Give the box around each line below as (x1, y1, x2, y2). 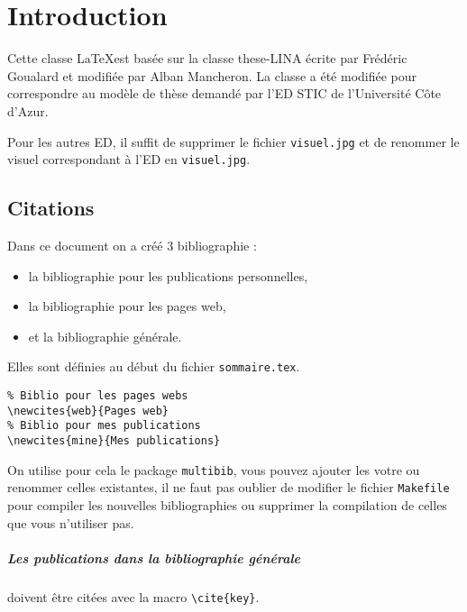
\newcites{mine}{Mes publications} (7, 434, 221, 448)
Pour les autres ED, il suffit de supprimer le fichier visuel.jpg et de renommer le (7, 132, 460, 151)
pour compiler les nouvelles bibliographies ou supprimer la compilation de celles (7, 495, 447, 514)
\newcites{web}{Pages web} (7, 404, 169, 417)
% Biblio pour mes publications (7, 419, 201, 433)
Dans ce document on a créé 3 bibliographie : (7, 236, 257, 255)
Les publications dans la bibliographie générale (7, 548, 301, 567)
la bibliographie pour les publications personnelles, (28, 266, 308, 285)
